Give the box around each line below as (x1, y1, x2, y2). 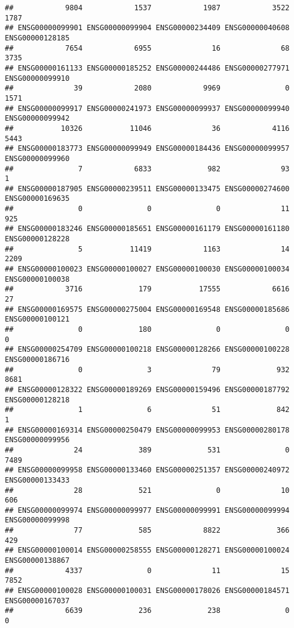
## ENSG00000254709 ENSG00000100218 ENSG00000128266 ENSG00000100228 (5, 345, 290, 354)
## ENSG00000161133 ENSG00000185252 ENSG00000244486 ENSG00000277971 (5, 63, 290, 72)
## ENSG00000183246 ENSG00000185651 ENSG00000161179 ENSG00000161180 (5, 224, 290, 233)
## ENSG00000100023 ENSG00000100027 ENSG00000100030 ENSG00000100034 (5, 265, 290, 274)
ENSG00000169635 (5, 194, 70, 203)
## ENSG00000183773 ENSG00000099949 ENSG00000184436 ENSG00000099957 (5, 144, 290, 153)
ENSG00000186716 (5, 355, 70, 364)
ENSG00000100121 (5, 315, 70, 324)
